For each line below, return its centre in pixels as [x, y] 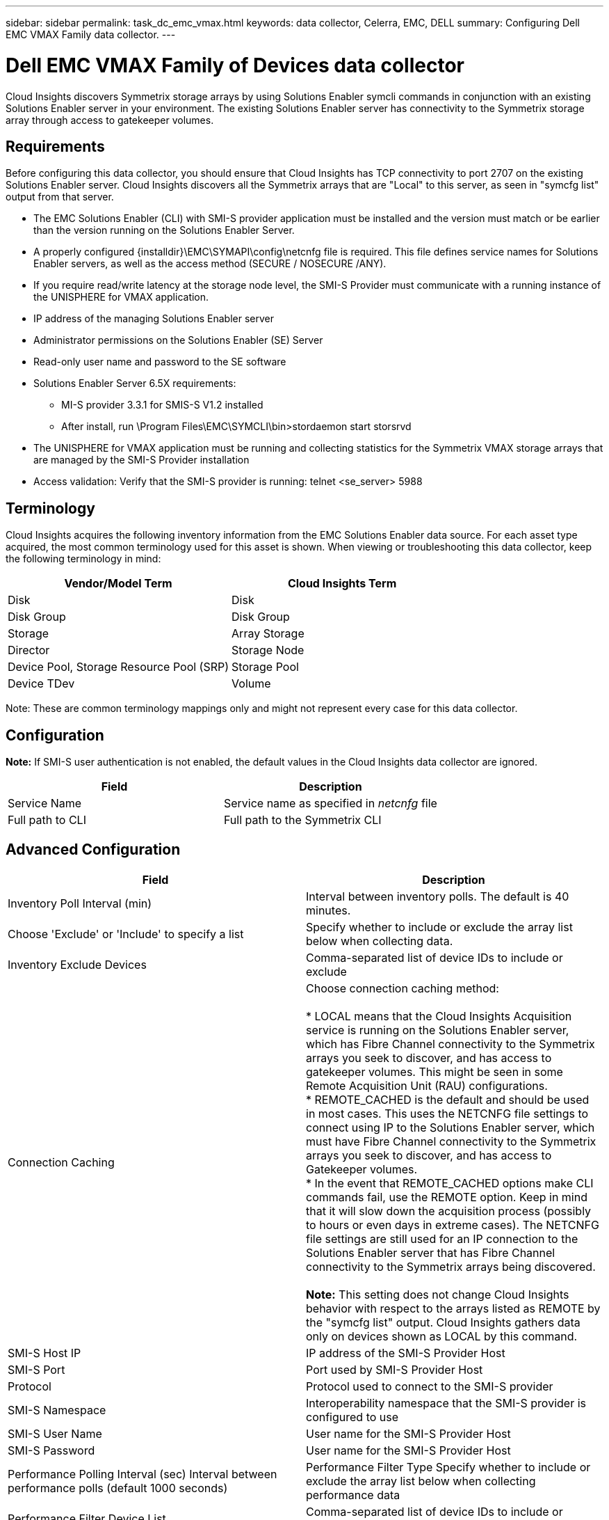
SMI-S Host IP [44, 1353]
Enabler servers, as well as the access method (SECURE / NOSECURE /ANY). [210, 264]
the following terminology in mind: [83, 559]
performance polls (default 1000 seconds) [118, 1488]
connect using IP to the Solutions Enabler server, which [450, 1127]
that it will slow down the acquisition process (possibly [449, 1211]
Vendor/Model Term [118, 584]
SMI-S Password [51, 1450]
